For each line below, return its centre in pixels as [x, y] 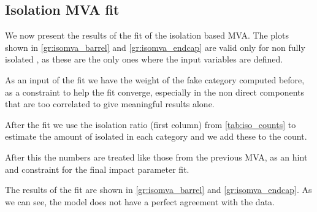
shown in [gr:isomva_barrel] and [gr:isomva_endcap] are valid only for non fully [155, 47]
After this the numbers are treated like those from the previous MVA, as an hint [156, 157]
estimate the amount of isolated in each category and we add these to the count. [156, 136]
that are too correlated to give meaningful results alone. [110, 104]
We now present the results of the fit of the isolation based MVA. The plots [147, 35]
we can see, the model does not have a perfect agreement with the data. [140, 201]
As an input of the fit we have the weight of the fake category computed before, [155, 79]
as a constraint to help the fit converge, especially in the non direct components [155, 92]
